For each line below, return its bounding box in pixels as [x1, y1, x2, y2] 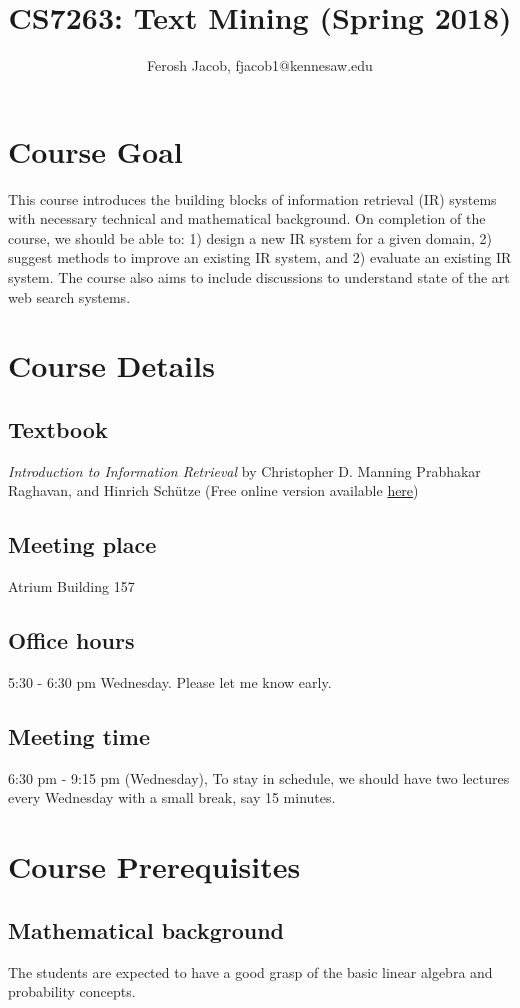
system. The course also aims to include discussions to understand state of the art [8, 267, 510, 288]
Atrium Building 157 [8, 576, 135, 597]
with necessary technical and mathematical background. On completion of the [8, 208, 486, 229]
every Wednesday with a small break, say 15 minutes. [8, 787, 336, 808]
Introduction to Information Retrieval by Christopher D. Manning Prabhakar [8, 460, 481, 481]
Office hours [8, 625, 135, 656]
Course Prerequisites [8, 846, 301, 887]
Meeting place [8, 529, 157, 560]
